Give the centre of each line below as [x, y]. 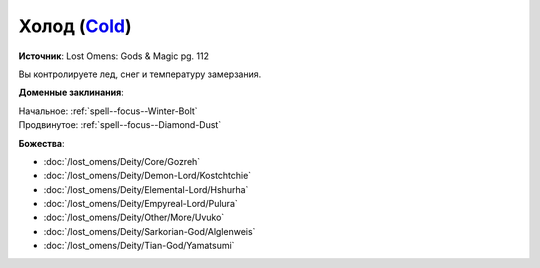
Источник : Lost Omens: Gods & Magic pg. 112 [114, 56]
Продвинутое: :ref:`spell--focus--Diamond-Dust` [120, 125]
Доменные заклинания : [71, 92]
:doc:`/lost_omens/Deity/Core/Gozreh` [122, 161]
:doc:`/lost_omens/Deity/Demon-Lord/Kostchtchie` [147, 176]
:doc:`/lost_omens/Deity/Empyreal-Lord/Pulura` [141, 204]
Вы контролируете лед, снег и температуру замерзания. [140, 74]
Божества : [41, 143]
